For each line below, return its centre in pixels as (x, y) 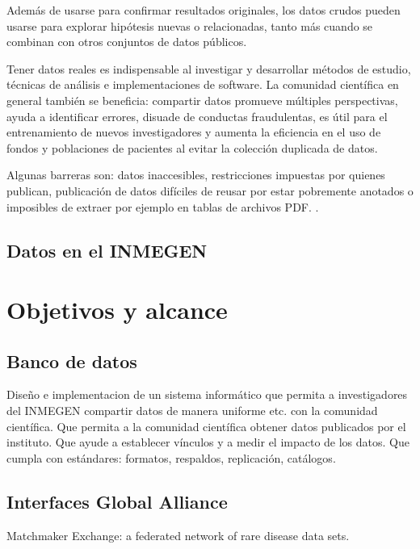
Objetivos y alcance (117, 310)
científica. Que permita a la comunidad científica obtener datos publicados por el (206, 426)
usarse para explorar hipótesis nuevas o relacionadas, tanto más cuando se (190, 25)
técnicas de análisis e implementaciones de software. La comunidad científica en (203, 84)
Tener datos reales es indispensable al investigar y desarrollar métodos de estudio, (209, 68)
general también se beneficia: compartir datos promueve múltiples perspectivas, (202, 100)
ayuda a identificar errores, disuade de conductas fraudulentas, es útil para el (197, 116)
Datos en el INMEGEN (107, 250)
